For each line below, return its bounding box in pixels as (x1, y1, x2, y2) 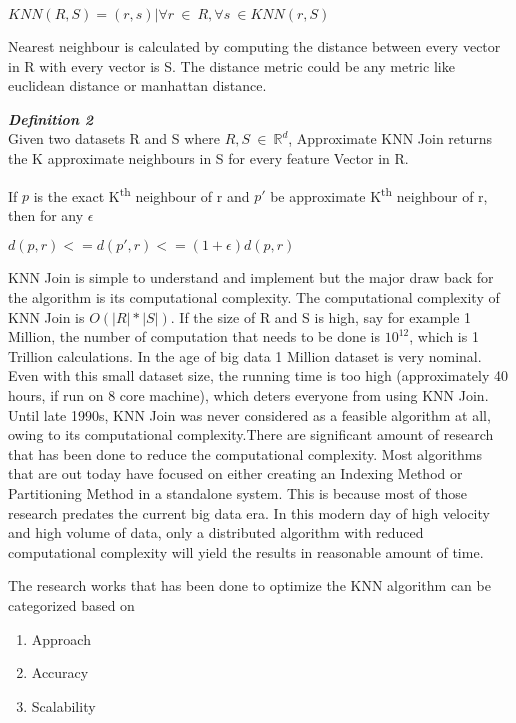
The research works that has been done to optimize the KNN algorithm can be (8, 575, 491, 596)
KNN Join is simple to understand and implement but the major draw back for (8, 267, 494, 288)
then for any (8, 204, 84, 225)
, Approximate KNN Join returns (288, 128, 493, 149)
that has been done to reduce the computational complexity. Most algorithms (8, 443, 482, 464)
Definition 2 (8, 108, 94, 129)
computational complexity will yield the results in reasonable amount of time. (8, 541, 484, 562)
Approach (31, 628, 91, 649)
